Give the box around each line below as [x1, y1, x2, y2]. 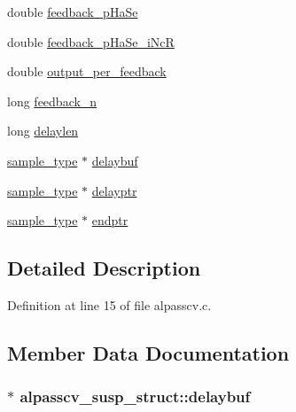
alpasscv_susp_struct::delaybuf [19, 385, 251, 408]
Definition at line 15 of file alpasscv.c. [7, 295, 212, 314]
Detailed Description [7, 254, 201, 282]
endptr [91, 211, 129, 229]
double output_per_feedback [7, 62, 167, 81]
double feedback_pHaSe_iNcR [7, 32, 175, 51]
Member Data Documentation [7, 338, 290, 366]
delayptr [91, 181, 137, 199]
